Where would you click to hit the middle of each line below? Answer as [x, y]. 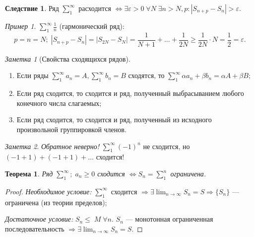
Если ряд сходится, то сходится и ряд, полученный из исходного [114, 119]
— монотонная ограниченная [169, 219]
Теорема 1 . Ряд [29, 174]
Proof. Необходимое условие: [48, 191]
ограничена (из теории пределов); [56, 202]
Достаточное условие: [39, 219]
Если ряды [32, 75]
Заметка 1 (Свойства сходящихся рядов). [68, 58]
